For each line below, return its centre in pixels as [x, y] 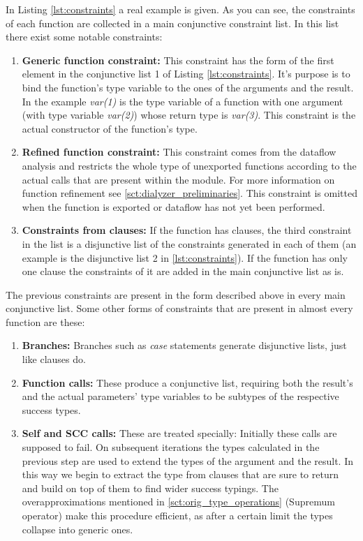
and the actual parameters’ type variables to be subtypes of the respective [180, 396]
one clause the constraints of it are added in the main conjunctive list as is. [183, 271]
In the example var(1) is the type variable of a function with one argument [183, 101]
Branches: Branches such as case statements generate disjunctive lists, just [184, 345]
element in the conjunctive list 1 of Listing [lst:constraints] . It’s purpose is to [186, 74]
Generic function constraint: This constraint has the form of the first [178, 60]
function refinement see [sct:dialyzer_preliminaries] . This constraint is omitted [190, 193]
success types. [51, 409]
